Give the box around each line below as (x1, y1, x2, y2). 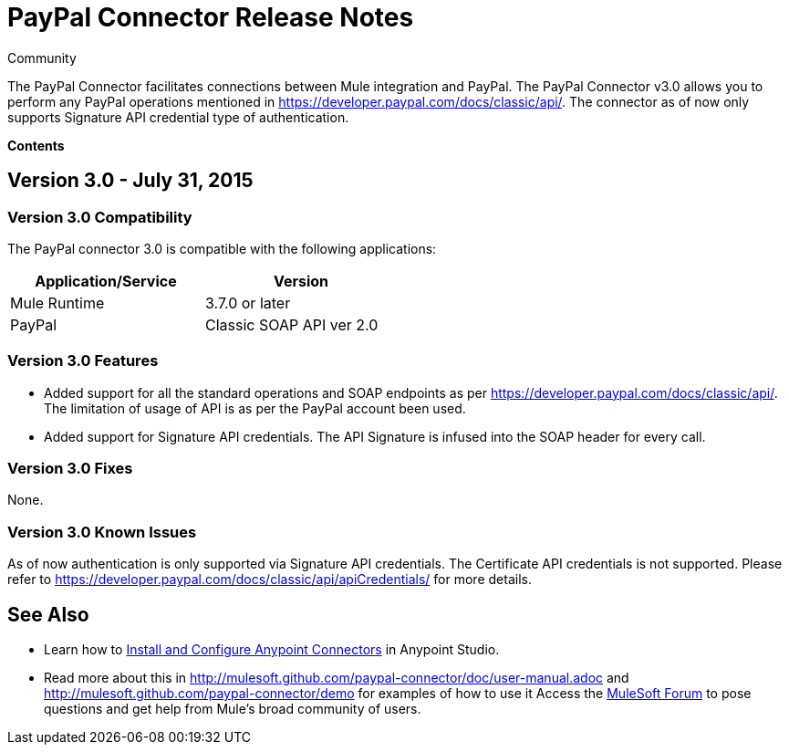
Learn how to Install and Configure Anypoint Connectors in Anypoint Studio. (44, 642, 500, 658)
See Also (7, 602, 89, 626)
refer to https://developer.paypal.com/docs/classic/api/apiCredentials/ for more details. (7, 571, 532, 588)
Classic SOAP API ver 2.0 (205, 315, 379, 334)
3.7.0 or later (205, 293, 291, 312)
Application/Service (35, 271, 177, 290)
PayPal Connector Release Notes (7, 2, 414, 33)
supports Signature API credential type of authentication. (7, 109, 349, 125)
